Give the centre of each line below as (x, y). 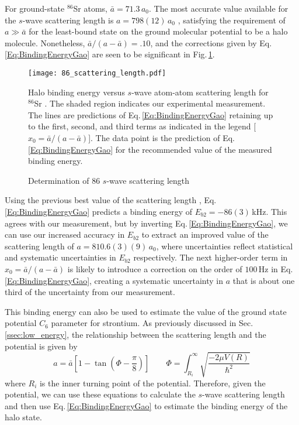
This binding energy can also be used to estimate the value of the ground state (146, 311)
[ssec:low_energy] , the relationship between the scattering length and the (135, 334)
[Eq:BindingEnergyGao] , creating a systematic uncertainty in (114, 280)
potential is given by (41, 346)
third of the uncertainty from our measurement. (90, 292)
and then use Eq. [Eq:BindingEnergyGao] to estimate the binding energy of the (146, 405)
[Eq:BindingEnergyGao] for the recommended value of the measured (150, 149)
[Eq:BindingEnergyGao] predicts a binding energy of (99, 211)
